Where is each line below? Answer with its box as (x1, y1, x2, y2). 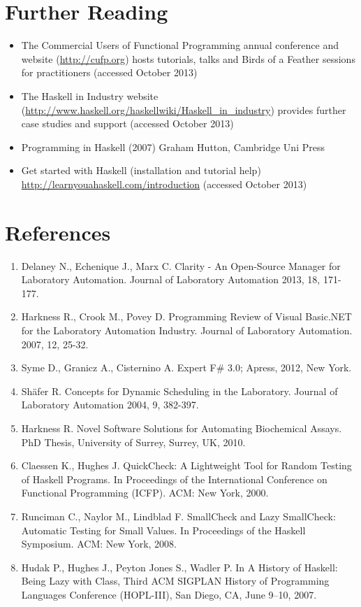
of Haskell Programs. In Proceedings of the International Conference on (21, 471, 327, 486)
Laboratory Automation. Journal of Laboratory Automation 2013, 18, (21, 272, 321, 287)
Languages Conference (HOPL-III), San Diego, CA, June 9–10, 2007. (21, 587, 317, 601)
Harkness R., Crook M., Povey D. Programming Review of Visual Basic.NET (21, 309, 352, 324)
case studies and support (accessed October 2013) (21, 116, 234, 131)
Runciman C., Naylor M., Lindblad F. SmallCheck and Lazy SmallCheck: (21, 508, 336, 523)
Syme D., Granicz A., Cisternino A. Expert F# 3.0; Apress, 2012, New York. (21, 360, 352, 375)
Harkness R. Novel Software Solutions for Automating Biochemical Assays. (21, 420, 342, 435)
